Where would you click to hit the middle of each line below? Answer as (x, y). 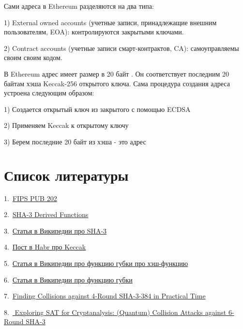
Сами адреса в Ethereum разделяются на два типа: (79, 6)
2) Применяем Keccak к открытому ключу (66, 125)
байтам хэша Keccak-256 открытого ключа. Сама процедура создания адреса (117, 83)
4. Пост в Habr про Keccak (45, 247)
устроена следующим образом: (49, 93)
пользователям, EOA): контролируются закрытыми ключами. (94, 32)
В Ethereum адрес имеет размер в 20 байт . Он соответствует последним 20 (116, 73)
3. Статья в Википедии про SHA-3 (55, 230)
